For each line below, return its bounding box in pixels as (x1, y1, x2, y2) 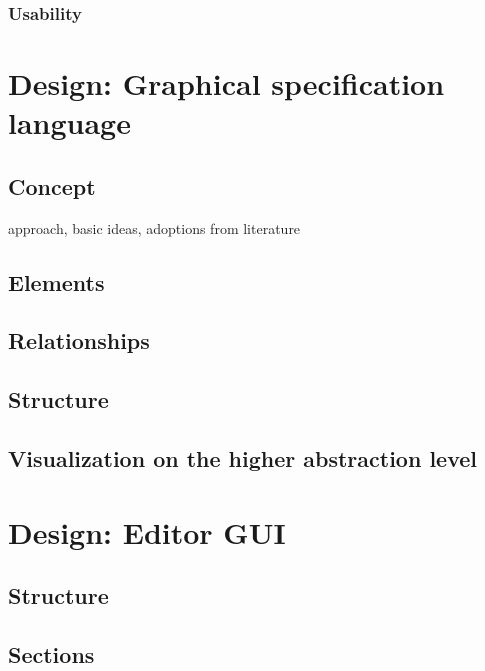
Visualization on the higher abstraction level (8, 442, 477, 473)
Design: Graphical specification (8, 63, 445, 104)
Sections (8, 638, 95, 669)
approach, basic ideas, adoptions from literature (8, 217, 301, 238)
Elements (8, 266, 105, 297)
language (8, 102, 131, 143)
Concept (8, 170, 96, 201)
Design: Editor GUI (8, 511, 286, 552)
